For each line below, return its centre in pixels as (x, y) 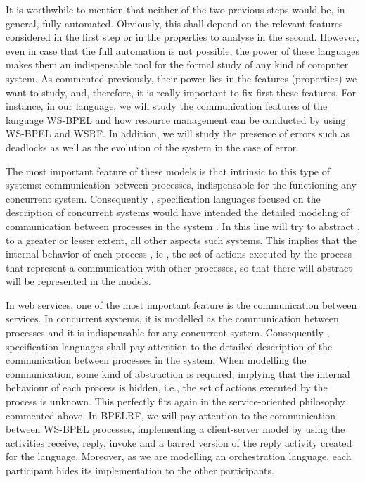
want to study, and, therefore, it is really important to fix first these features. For (181, 92)
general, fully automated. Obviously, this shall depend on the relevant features (174, 23)
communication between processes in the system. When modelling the (156, 360)
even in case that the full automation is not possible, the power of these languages (182, 50)
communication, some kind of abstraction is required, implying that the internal (178, 373)
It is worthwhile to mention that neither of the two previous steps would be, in (175, 9)
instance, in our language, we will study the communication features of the (167, 106)
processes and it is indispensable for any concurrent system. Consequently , (168, 332)
